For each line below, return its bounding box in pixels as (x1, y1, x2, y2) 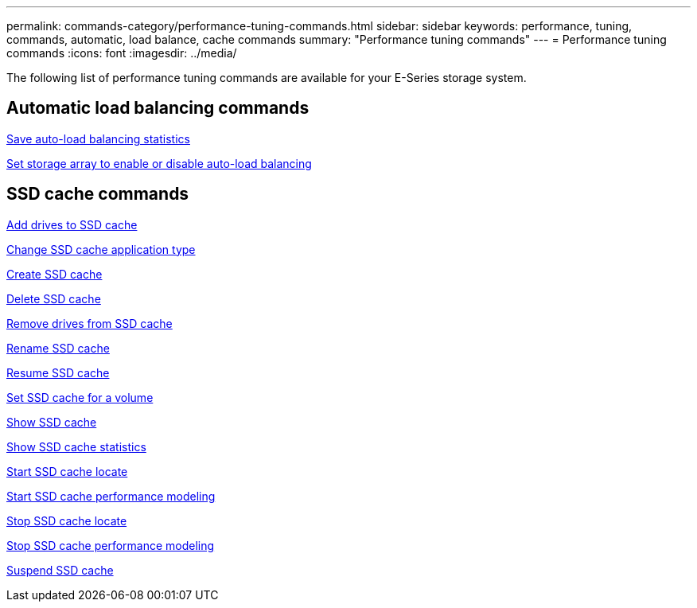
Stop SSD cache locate (6, 513, 127, 528)
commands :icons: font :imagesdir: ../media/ (6, 46, 237, 60)
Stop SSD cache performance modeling (6, 538, 215, 552)
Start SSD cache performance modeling (6, 489, 216, 503)
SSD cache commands (6, 184, 189, 205)
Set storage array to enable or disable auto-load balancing (6, 156, 312, 170)
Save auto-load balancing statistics (6, 131, 190, 146)
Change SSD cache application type (6, 242, 196, 256)
